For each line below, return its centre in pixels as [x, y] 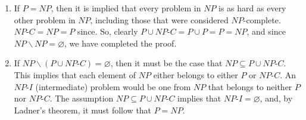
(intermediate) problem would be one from [113, 86]
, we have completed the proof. [121, 43]
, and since [266, 31]
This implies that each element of [75, 74]
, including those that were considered [159, 19]
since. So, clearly [107, 31]
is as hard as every [252, 8]
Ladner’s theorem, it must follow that [83, 110]
